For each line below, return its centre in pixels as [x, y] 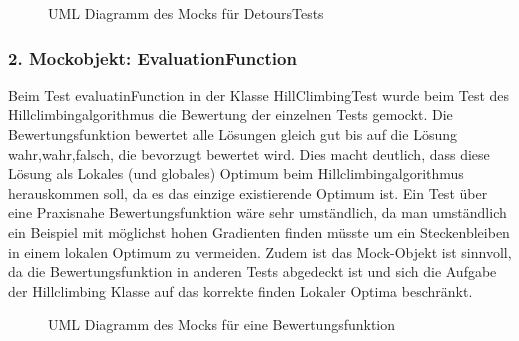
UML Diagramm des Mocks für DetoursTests [186, 13]
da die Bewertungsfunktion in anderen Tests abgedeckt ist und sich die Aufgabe [252, 271]
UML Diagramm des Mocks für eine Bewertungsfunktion [222, 324]
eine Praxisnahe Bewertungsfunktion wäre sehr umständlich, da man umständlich [257, 212]
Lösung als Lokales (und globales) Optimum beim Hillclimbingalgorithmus [236, 173]
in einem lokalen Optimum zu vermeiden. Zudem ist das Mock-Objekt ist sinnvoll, [260, 251]
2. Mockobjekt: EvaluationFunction [152, 57]
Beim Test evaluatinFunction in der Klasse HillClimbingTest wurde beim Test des [259, 94]
